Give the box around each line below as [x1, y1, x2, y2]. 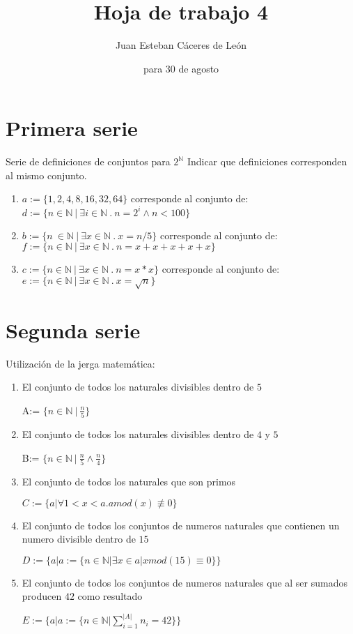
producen [22, 589, 62, 603]
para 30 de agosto [143, 61, 219, 75]
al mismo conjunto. [6, 167, 87, 182]
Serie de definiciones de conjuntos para [6, 154, 171, 169]
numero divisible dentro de [22, 531, 136, 546]
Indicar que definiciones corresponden [187, 154, 347, 169]
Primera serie [6, 114, 138, 142]
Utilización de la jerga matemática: [6, 356, 155, 370]
